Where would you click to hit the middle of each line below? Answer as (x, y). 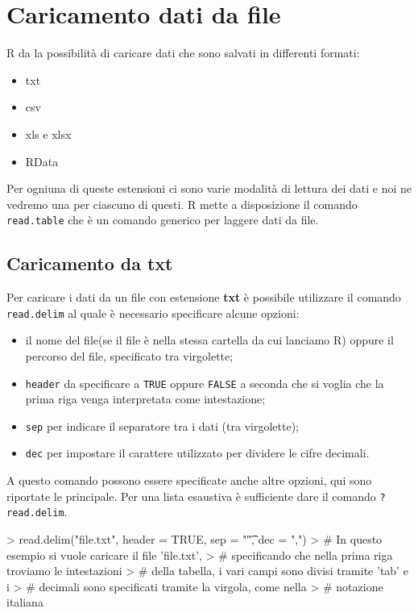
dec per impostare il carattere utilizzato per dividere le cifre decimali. (197, 453)
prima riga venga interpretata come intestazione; (145, 399)
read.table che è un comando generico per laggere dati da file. (163, 220)
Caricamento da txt (90, 263)
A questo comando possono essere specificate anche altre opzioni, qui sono (189, 480)
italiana (25, 602)
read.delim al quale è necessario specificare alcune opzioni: (153, 313)
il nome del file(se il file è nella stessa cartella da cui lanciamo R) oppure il (209, 340)
